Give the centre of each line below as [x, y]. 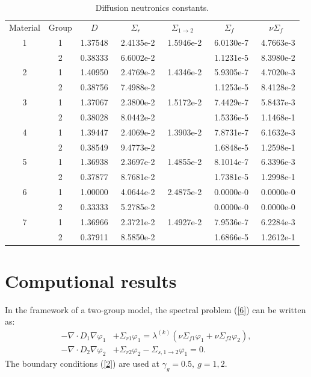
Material [25, 27]
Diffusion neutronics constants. [152, 7]
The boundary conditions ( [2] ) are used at [82, 363]
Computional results [91, 280]
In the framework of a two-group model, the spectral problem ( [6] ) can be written [155, 309]
